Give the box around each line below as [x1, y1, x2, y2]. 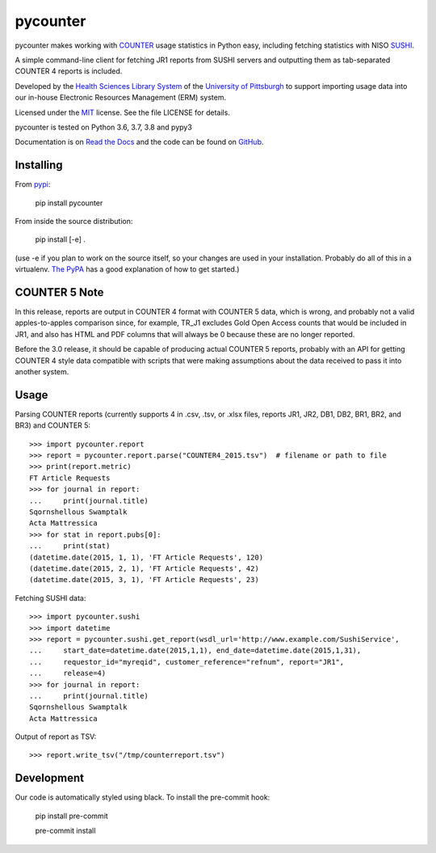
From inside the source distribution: [15, 216, 133, 226]
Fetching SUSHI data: [15, 593, 86, 602]
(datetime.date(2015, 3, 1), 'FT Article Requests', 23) [29, 575, 260, 585]
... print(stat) [29, 542, 111, 551]
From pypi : [15, 179, 51, 189]
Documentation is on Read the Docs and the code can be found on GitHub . [15, 137, 264, 147]
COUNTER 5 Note [15, 285, 104, 299]
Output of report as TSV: [15, 732, 97, 741]
